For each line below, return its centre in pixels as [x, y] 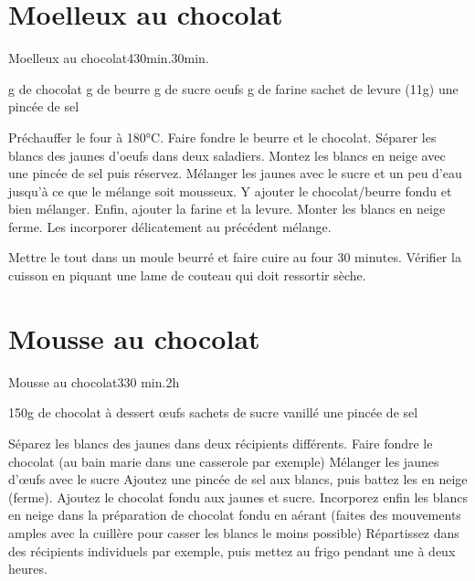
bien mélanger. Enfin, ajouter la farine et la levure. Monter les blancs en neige [227, 209]
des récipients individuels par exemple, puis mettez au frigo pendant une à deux [232, 550]
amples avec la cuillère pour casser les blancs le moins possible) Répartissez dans [234, 532]
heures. [28, 569]
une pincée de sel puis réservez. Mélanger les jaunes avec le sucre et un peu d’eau [235, 173]
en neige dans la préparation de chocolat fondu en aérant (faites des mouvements [235, 515]
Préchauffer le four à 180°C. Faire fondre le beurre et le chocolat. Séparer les [222, 137]
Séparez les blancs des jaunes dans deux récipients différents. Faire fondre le [221, 443]
